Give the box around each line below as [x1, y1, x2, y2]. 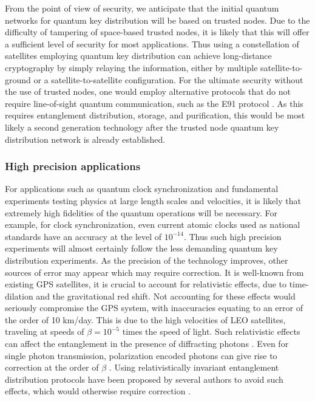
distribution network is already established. [5, 132, 166, 145]
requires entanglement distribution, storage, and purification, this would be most [5, 109, 305, 122]
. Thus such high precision [183, 230, 282, 242]
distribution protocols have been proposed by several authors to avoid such [5, 372, 283, 385]
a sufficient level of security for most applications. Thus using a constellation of [5, 37, 299, 50]
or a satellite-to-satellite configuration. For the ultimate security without [33, 73, 303, 86]
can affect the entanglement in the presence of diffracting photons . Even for [5, 337, 289, 350]
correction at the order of [5, 361, 99, 374]
